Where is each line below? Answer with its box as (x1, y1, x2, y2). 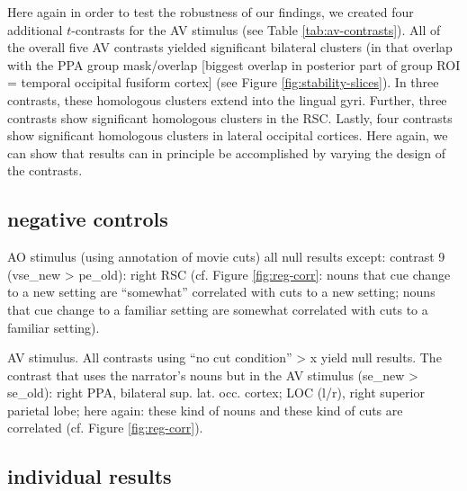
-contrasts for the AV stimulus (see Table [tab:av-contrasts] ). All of (71, 20, 441, 39)
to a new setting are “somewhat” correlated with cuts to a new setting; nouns (7, 282, 436, 301)
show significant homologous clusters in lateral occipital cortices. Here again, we (7, 126, 448, 145)
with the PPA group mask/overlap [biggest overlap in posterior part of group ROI (7, 55, 461, 74)
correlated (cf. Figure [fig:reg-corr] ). (7, 418, 203, 437)
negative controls (7, 205, 168, 233)
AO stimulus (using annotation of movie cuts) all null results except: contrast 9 (7, 247, 445, 266)
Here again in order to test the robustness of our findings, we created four (7, 3, 414, 21)
